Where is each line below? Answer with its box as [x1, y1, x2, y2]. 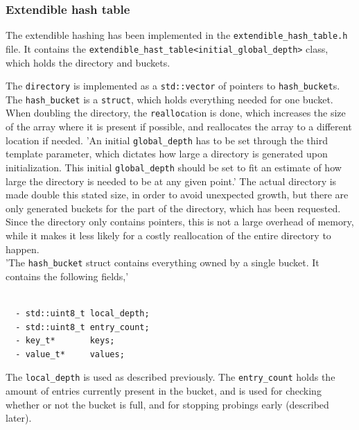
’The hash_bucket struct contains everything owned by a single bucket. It [6, 255, 319, 270]
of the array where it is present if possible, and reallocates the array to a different [6, 119, 352, 134]
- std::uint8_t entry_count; [15, 322, 150, 332]
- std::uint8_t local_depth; [15, 309, 150, 318]
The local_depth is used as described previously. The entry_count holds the [6, 370, 335, 384]
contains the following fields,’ [6, 268, 129, 283]
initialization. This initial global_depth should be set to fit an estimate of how [6, 160, 342, 174]
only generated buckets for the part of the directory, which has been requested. [6, 200, 341, 215]
